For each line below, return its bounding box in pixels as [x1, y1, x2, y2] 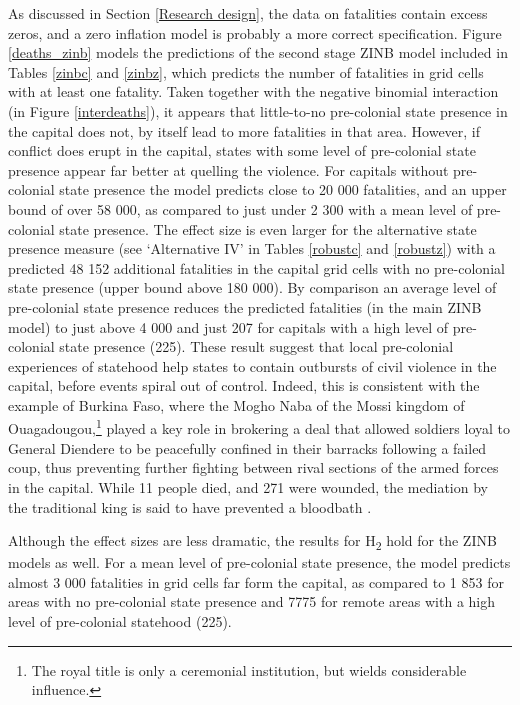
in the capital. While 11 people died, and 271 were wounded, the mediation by [8, 476, 488, 497]
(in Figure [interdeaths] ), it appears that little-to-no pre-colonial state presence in [8, 100, 508, 121]
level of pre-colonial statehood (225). [8, 611, 232, 631]
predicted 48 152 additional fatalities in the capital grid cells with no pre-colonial [8, 257, 505, 278]
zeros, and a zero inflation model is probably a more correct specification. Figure [8, 22, 502, 43]
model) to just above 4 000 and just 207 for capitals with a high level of [8, 316, 449, 337]
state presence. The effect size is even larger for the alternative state [59, 218, 477, 239]
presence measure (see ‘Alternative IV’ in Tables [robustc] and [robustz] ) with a [8, 238, 496, 259]
